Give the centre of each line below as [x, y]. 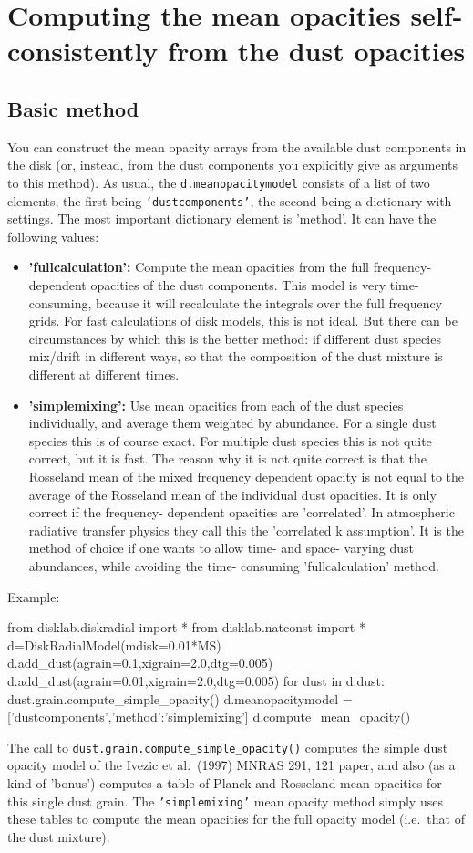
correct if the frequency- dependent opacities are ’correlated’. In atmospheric [242, 512]
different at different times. [104, 374]
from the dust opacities [317, 51]
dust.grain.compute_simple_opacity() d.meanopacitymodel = [180, 698]
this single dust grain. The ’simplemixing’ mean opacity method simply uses [225, 801]
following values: [53, 236]
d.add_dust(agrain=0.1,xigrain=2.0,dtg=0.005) [140, 663]
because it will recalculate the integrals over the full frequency [269, 302]
